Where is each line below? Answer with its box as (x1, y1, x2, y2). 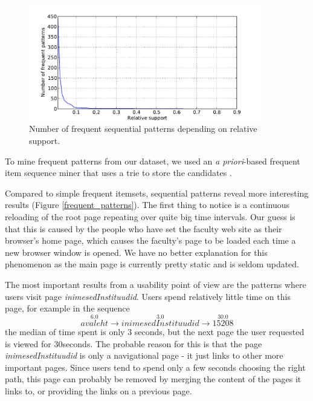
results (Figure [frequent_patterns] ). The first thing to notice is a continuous (5, 198, 290, 211)
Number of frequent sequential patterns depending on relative (29, 122, 257, 135)
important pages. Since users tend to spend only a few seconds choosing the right (5, 360, 306, 373)
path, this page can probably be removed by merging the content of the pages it (5, 373, 302, 385)
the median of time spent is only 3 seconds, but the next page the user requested (5, 325, 305, 337)
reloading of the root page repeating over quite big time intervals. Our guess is (5, 210, 295, 223)
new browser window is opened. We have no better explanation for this (5, 246, 268, 258)
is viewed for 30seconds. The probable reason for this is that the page (5, 337, 262, 350)
